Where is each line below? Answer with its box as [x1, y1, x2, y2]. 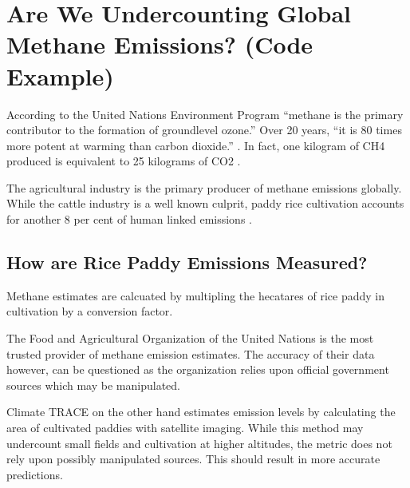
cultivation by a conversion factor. [6, 303, 173, 319]
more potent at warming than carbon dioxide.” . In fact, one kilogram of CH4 [6, 137, 385, 153]
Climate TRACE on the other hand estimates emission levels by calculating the [6, 403, 396, 420]
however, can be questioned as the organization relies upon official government [6, 361, 389, 378]
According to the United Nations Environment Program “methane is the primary [6, 105, 404, 122]
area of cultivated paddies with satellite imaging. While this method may [6, 419, 364, 436]
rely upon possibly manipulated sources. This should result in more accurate [6, 450, 380, 467]
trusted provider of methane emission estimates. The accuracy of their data [6, 345, 375, 362]
